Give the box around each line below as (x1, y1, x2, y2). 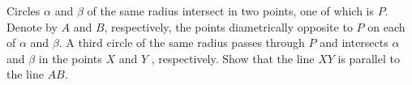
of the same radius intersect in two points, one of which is (87, 2, 375, 19)
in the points (38, 49, 102, 66)
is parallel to (337, 49, 400, 66)
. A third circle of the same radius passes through (58, 34, 305, 51)
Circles (6, 2, 41, 19)
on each (367, 18, 406, 35)
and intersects (320, 34, 388, 51)
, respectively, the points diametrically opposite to (104, 18, 353, 35)
